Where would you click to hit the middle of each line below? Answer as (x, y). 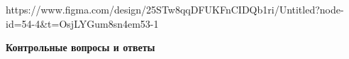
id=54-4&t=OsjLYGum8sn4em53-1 (82, 23)
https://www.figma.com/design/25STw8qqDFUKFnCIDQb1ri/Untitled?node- (175, 9)
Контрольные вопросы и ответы (81, 47)
